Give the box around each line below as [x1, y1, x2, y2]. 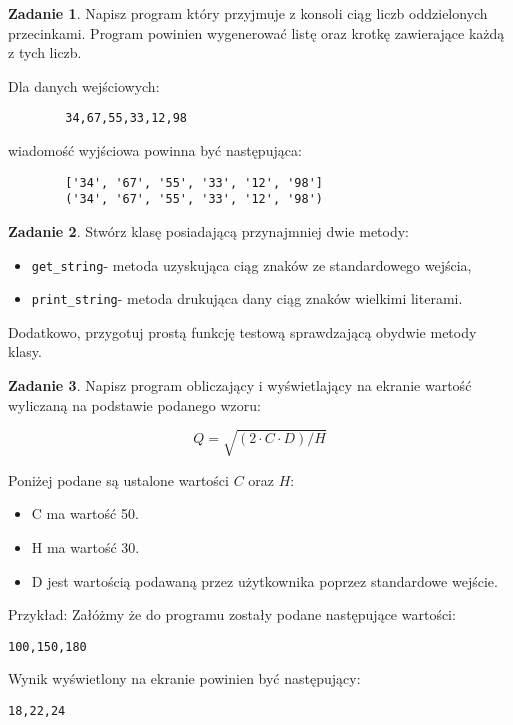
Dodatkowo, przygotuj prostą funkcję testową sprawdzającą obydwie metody [8, 321, 477, 342]
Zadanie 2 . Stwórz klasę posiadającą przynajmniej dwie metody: [8, 220, 410, 241]
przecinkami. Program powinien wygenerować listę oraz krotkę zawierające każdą [8, 22, 505, 43]
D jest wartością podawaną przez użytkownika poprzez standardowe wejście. [31, 570, 498, 591]
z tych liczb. [8, 42, 82, 63]
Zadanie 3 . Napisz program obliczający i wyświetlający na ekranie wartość [8, 375, 472, 396]
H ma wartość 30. [31, 536, 140, 557]
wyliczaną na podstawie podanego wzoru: [8, 394, 261, 415]
